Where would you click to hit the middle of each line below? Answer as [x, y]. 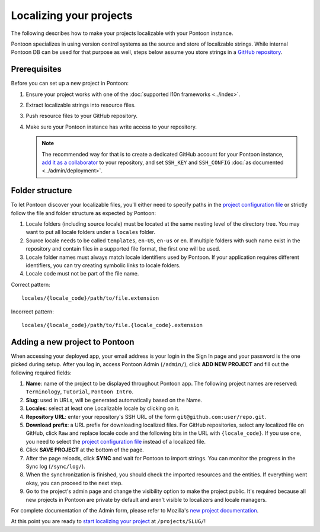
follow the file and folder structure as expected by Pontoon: [84, 213]
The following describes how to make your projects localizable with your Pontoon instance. [122, 33]
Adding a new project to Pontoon [73, 342]
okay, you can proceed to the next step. [74, 483]
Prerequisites [36, 69]
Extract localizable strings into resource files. [81, 105]
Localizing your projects [72, 15]
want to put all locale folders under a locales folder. [90, 232]
